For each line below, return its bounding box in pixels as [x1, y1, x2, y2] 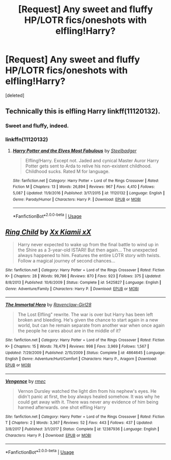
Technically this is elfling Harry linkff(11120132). [5, 107, 160, 116]
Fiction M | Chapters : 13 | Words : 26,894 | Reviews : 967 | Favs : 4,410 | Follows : [12, 184, 155, 189]
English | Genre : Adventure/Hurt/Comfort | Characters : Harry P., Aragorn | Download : [5, 356, 157, 362]
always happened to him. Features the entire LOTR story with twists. [17, 252, 161, 258]
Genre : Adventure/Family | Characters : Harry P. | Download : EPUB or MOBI [5, 286, 139, 291]
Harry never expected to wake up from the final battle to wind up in [17, 241, 159, 247]
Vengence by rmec [5, 378, 46, 384]
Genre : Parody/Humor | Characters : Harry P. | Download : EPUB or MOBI [12, 197, 141, 202]
